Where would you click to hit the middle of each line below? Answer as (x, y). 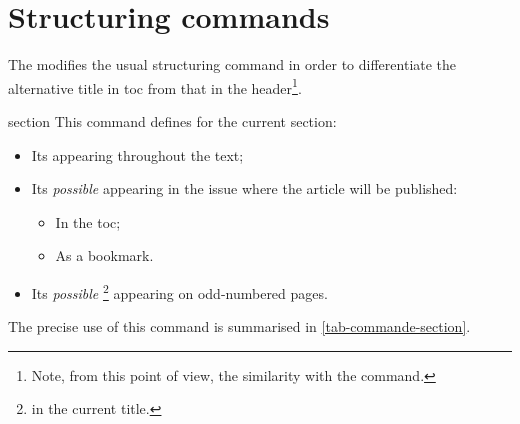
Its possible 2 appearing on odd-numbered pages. (179, 291)
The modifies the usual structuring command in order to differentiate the (232, 64)
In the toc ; (88, 221)
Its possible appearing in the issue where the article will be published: (244, 188)
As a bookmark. (104, 255)
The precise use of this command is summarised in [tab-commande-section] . (239, 326)
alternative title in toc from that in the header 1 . (155, 86)
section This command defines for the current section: (172, 120)
